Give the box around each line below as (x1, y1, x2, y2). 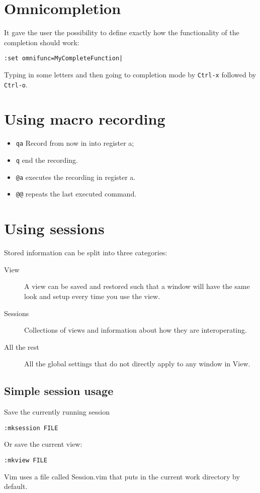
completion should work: (4, 37, 79, 47)
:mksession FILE (4, 424, 58, 432)
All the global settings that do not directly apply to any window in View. (24, 358, 250, 369)
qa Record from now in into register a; (16, 138, 134, 148)
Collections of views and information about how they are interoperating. (24, 325, 247, 335)
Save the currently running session (4, 407, 110, 417)
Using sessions (4, 218, 105, 239)
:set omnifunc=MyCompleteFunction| (4, 55, 123, 62)
